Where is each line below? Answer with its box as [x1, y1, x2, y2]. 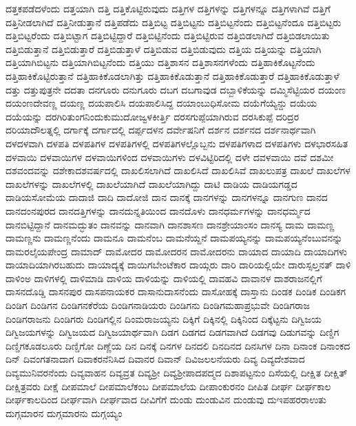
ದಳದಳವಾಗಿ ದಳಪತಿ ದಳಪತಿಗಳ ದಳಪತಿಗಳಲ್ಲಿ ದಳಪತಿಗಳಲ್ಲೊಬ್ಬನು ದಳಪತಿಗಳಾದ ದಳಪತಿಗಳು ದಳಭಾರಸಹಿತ [6, 136, 348, 150]
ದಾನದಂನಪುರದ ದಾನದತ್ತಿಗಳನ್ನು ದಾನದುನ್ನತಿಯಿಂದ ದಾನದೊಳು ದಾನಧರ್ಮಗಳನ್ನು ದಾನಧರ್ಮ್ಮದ [6, 203, 311, 217]
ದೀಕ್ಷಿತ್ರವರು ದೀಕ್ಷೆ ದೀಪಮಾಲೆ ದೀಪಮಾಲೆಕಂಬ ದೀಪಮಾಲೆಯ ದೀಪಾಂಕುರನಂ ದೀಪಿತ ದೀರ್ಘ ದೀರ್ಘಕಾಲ [6, 379, 331, 393]
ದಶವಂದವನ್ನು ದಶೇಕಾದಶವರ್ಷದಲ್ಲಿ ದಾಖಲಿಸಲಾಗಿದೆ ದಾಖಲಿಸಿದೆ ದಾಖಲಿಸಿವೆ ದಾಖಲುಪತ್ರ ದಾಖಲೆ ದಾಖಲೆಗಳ [6, 163, 350, 178]
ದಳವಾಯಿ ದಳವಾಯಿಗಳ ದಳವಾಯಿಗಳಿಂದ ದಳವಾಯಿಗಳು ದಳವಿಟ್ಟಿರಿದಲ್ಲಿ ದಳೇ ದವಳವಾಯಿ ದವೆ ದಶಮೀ [6, 149, 334, 164]
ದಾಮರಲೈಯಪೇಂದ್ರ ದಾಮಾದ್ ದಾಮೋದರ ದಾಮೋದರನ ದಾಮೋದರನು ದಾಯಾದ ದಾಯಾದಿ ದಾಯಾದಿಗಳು [6, 244, 348, 258]
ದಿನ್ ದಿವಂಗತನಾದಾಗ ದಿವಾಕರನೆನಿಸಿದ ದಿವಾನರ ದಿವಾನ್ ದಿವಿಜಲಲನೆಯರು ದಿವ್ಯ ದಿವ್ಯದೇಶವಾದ [6, 352, 305, 366]
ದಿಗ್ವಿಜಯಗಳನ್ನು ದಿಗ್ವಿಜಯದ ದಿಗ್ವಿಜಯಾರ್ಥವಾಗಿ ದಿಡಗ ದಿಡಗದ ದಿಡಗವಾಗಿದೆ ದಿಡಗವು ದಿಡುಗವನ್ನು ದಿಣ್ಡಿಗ [6, 325, 339, 339]
